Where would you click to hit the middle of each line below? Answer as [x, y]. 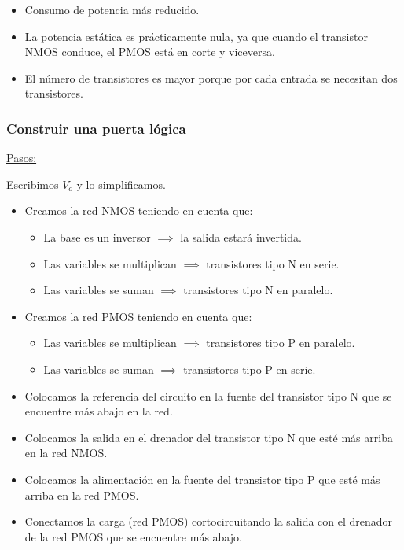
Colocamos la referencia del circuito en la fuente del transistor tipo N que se [208, 395]
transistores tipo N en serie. [273, 263]
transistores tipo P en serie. [250, 369]
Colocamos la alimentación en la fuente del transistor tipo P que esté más [202, 479]
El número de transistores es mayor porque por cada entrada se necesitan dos [211, 78]
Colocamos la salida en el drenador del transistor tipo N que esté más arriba [209, 437]
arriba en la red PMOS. [82, 495]
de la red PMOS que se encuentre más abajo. [133, 536]
